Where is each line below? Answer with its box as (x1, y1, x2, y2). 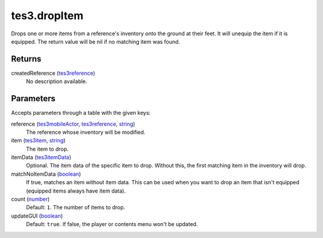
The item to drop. (26, 145, 69, 152)
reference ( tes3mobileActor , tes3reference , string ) (11, 120, 136, 127)
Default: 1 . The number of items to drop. (26, 204, 126, 211)
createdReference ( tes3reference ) (11, 69, 96, 77)
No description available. (26, 78, 88, 85)
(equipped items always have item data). (26, 187, 126, 194)
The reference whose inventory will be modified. (26, 129, 146, 136)
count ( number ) (11, 196, 50, 203)
